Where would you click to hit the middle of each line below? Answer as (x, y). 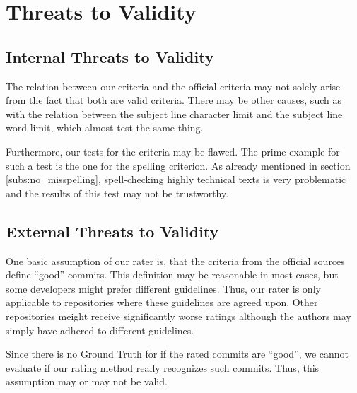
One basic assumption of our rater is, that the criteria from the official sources (175, 260)
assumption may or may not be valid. (87, 381)
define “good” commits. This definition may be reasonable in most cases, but (172, 275)
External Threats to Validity (112, 231)
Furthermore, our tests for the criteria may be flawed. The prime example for (173, 151)
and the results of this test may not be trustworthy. (117, 193)
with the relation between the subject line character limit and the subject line (174, 113)
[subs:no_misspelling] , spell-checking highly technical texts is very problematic (176, 179)
